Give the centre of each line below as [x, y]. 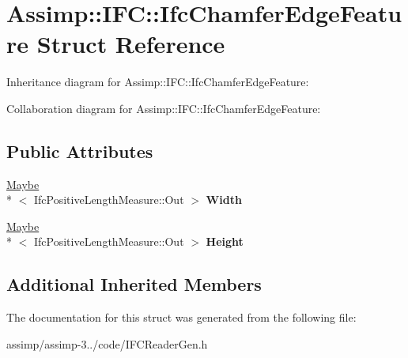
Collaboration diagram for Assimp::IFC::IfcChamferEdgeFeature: [164, 108]
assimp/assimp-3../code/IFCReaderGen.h [107, 343]
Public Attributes [80, 151]
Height [225, 241]
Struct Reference [131, 44]
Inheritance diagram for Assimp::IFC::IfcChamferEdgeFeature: [158, 82]
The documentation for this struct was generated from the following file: [181, 317]
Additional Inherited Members [134, 284]
